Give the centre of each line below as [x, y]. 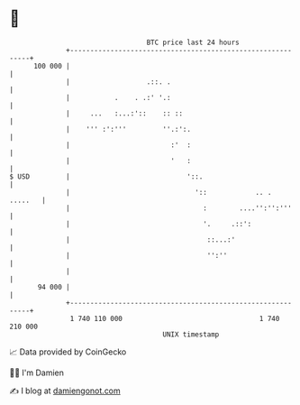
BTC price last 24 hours [193, 42]
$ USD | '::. [106, 176]
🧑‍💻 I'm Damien [37, 373]
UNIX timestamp [191, 334]
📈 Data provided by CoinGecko [68, 352]
